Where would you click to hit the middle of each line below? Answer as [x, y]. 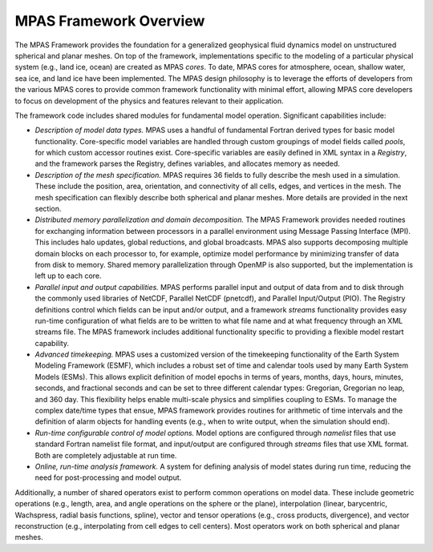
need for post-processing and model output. [108, 477]
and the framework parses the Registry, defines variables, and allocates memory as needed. [188, 163]
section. [48, 209]
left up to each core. [68, 276]
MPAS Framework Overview [110, 21]
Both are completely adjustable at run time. [106, 455]
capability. [52, 343]
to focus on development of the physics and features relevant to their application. [149, 101]
